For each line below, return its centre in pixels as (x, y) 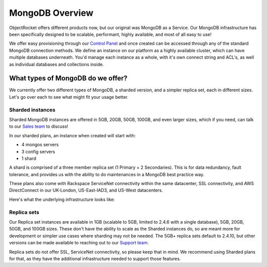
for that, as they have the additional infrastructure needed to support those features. (95, 259)
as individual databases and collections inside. (56, 64)
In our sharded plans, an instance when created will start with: (72, 135)
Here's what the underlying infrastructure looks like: (62, 199)
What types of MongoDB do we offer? (68, 78)
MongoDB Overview (51, 13)
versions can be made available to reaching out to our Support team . (79, 243)
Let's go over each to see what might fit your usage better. (69, 97)
